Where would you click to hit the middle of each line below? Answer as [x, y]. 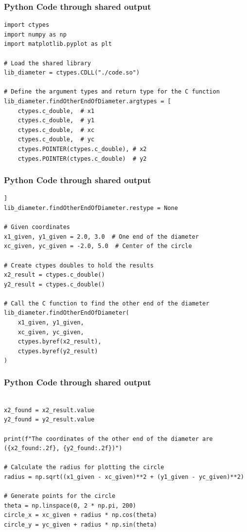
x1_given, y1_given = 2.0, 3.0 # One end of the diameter [101, 237]
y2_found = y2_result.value [49, 420]
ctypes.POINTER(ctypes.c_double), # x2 [82, 149]
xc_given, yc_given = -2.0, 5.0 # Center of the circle [98, 246]
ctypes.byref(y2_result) [58, 351]
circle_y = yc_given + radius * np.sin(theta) [80, 524]
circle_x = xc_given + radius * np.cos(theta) [80, 515]
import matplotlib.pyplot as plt [58, 44]
